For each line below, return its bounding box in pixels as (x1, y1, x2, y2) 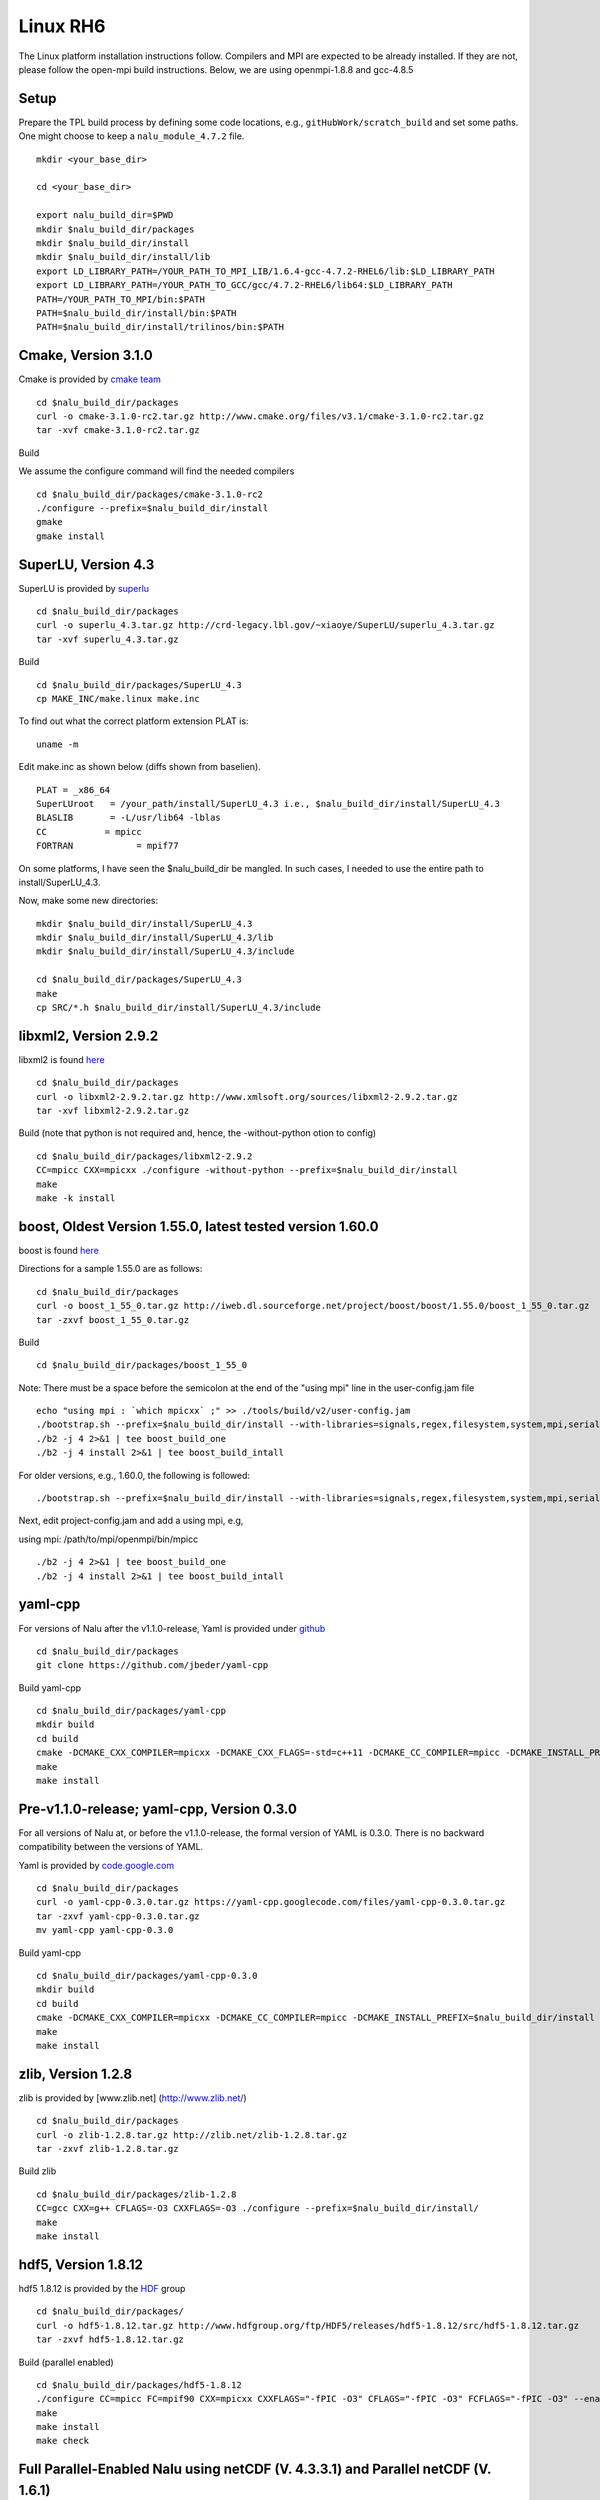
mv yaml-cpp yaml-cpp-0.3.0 (36, 1925, 174, 1936)
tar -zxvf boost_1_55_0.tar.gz (36, 1314, 190, 1325)
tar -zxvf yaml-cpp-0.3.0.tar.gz (36, 1910, 200, 1922)
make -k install (36, 1193, 116, 1204)
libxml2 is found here (18, 1053, 105, 1065)
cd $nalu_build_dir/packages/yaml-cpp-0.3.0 (36, 1970, 259, 1982)
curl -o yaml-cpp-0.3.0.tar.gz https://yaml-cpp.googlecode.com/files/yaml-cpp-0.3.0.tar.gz (36, 1896, 506, 1908)
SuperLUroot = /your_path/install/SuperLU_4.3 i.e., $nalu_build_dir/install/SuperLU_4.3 (36, 798, 500, 809)
